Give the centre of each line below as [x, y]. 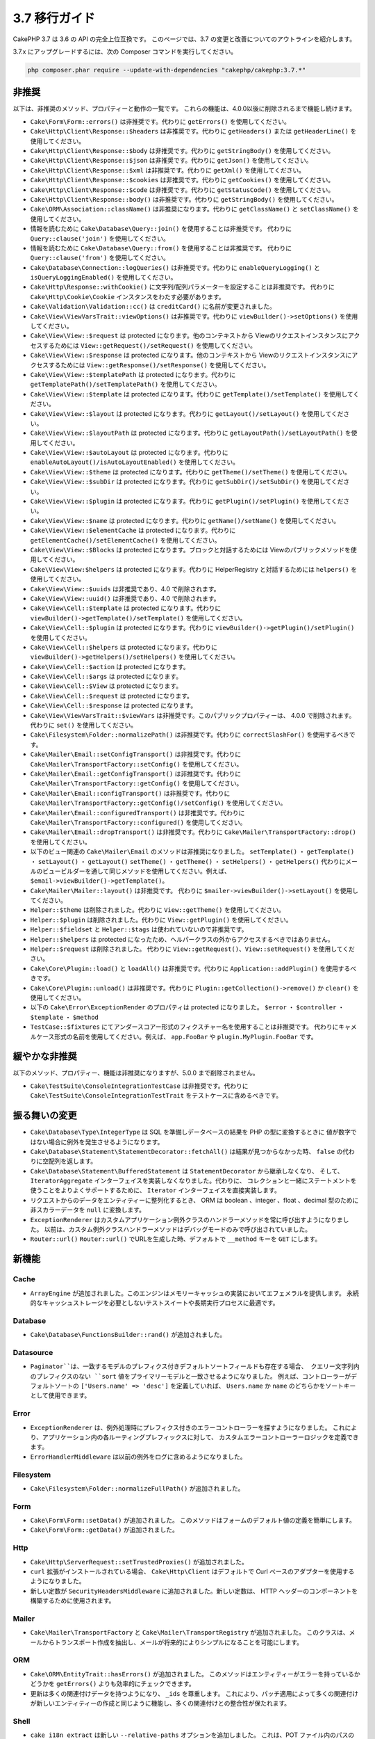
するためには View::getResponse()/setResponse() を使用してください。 [159, 364]
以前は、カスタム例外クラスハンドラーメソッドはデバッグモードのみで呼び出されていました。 [178, 1229]
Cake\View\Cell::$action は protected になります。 [110, 666]
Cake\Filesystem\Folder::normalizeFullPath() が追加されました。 [137, 1488]
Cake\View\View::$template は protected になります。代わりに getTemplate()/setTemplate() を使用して [192, 394]
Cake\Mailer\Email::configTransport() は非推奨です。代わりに [130, 793]
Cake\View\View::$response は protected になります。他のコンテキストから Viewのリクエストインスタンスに [191, 355]
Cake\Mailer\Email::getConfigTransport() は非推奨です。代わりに [136, 774]
